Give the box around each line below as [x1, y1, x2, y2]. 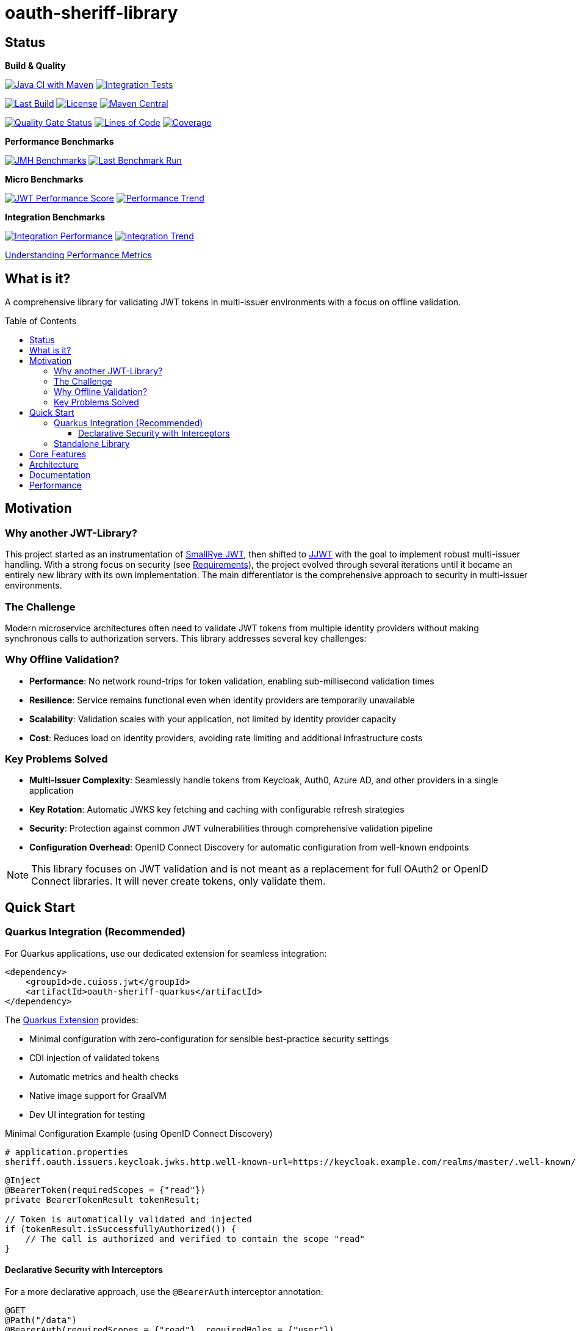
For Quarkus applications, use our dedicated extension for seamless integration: [5, 948, 327, 959]
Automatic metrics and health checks [29, 1071, 179, 1082]
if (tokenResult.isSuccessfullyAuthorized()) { [5, 1224, 237, 1234]
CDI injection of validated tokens [29, 1052, 160, 1063]
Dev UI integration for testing [29, 1109, 145, 1120]
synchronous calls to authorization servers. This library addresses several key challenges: [5, 633, 367, 644]
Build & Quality [5, 60, 66, 71]
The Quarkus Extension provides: [5, 1014, 139, 1025]
